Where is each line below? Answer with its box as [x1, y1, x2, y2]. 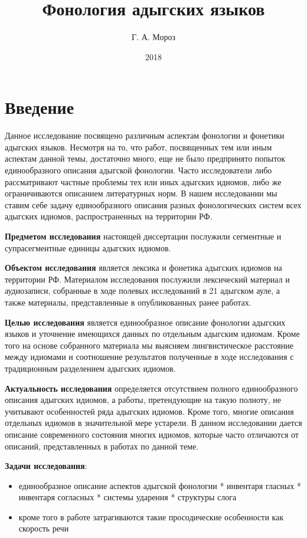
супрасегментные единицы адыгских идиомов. [5, 241, 171, 254]
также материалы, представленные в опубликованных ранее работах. [5, 296, 252, 308]
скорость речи [18, 522, 69, 534]
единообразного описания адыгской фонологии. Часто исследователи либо [5, 164, 272, 176]
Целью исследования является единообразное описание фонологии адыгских [5, 316, 286, 328]
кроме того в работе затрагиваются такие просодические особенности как [18, 510, 284, 523]
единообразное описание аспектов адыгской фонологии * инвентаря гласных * [18, 479, 301, 491]
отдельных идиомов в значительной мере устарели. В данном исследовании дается [5, 416, 302, 429]
